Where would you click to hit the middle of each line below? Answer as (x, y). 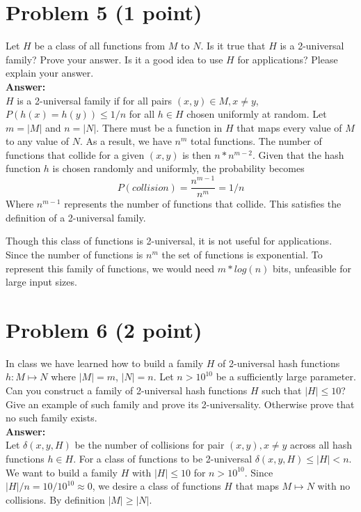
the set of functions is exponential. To (242, 254)
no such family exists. (51, 418)
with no (334, 486)
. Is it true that (233, 46)
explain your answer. (50, 73)
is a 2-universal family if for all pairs (95, 100)
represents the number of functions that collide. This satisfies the (203, 204)
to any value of (37, 141)
